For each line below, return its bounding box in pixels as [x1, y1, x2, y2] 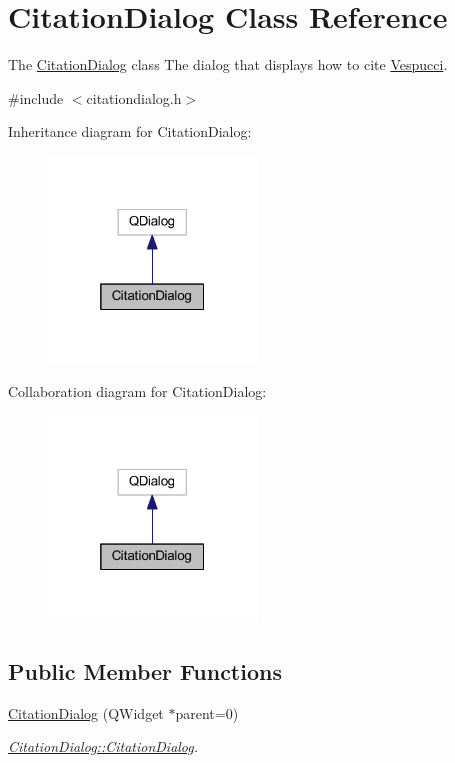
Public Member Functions [8, 655, 282, 686]
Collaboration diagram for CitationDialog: [8, 380, 267, 401]
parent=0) [175, 702, 239, 723]
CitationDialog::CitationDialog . [8, 736, 199, 757]
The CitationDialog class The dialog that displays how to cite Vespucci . [8, 54, 448, 75]
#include [8, 87, 64, 108]
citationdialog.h [86, 87, 182, 108]
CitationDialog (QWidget [8, 702, 164, 723]
